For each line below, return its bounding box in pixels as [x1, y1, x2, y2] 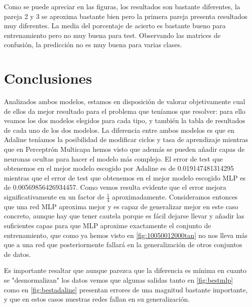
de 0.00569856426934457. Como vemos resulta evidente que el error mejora [4, 182, 226, 192]
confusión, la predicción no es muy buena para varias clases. [4, 39, 182, 50]
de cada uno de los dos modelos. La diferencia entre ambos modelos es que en [4, 125, 235, 135]
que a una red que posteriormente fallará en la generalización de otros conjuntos [4, 239, 242, 250]
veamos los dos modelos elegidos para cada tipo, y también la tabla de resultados [4, 115, 245, 126]
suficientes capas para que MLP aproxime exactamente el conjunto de [4, 220, 211, 231]
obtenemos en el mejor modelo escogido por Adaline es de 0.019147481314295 [4, 163, 234, 173]
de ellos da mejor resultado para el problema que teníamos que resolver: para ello [4, 106, 246, 116]
